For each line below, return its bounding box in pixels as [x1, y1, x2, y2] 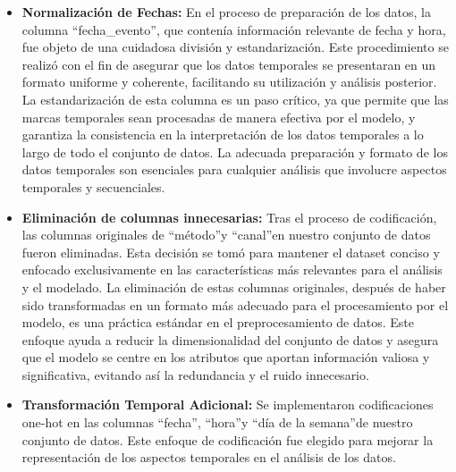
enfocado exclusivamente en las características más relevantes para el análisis [21, 260, 443, 279]
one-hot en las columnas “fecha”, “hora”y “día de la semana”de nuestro [21, 413, 413, 432]
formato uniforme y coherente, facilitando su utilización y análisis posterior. [21, 72, 437, 91]
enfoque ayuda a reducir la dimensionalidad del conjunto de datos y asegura [21, 330, 439, 349]
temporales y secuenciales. [21, 177, 165, 196]
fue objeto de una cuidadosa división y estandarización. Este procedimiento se [21, 38, 449, 56]
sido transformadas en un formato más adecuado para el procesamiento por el [21, 295, 449, 314]
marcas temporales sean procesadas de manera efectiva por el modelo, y [21, 107, 416, 126]
